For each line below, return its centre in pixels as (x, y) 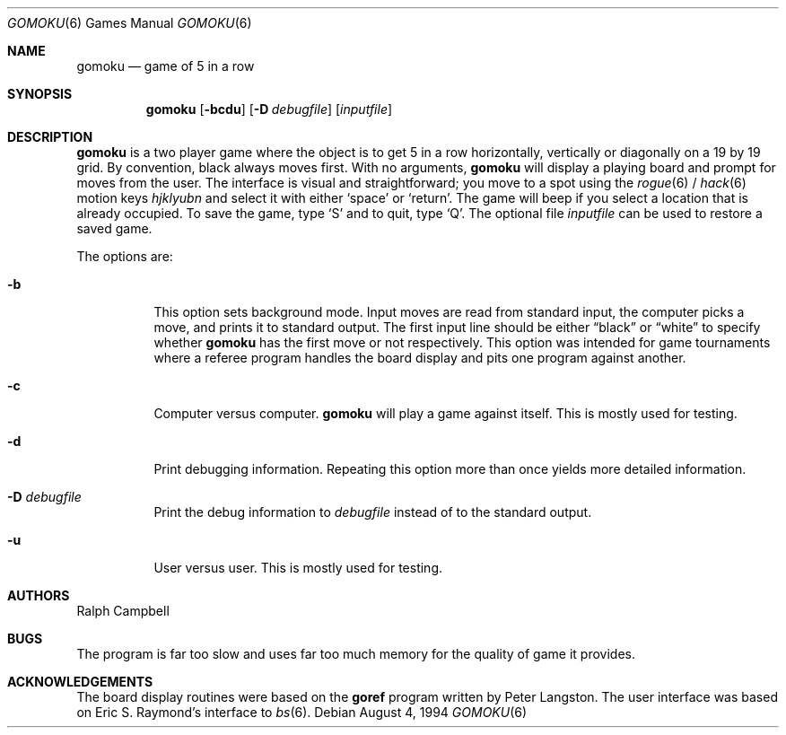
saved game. (114, 228)
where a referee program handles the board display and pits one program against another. (420, 358)
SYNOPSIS (40, 94)
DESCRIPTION (50, 137)
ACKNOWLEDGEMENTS (80, 682)
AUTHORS (39, 595)
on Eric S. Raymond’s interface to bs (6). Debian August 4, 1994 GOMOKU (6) (302, 712)
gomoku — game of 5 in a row (166, 66)
